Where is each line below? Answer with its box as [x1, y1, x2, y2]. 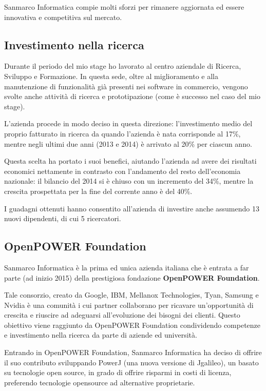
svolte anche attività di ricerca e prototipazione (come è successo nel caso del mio [4, 91, 260, 102]
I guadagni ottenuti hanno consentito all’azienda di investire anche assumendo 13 [4, 203, 259, 213]
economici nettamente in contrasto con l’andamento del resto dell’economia [4, 165, 241, 176]
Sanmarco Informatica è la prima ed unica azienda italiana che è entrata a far [4, 262, 249, 272]
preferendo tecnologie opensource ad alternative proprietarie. [4, 377, 195, 387]
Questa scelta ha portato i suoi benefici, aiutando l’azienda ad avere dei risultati [4, 155, 257, 166]
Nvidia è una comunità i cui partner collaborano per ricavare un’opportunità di [4, 299, 254, 310]
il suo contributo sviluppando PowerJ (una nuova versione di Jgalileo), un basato [4, 357, 259, 367]
